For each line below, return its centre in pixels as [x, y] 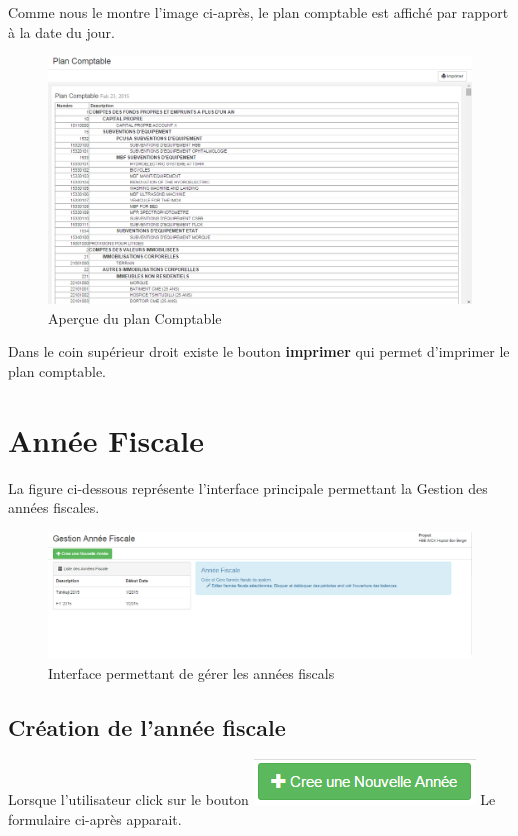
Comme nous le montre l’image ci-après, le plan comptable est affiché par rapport [258, 12]
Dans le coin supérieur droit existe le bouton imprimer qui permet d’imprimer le [259, 351]
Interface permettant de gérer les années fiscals [191, 672]
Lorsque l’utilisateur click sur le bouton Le [252, 799]
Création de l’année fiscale [147, 726]
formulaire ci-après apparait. [95, 818]
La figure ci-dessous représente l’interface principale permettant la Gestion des [248, 487]
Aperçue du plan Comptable [135, 317]
